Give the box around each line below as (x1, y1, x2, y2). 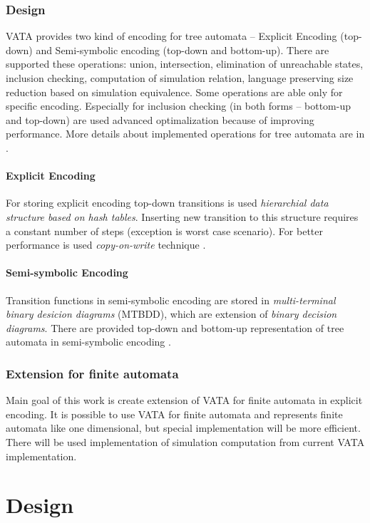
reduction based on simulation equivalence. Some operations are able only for (6, 84, 343, 99)
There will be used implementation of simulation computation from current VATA (6, 434, 365, 449)
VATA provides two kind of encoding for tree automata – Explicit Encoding (6, 29, 337, 43)
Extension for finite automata (6, 364, 179, 382)
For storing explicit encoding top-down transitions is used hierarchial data (6, 195, 329, 210)
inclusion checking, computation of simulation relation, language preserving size (6, 71, 354, 85)
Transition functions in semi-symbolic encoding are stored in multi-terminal (6, 292, 336, 307)
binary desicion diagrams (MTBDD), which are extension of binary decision (6, 306, 337, 321)
